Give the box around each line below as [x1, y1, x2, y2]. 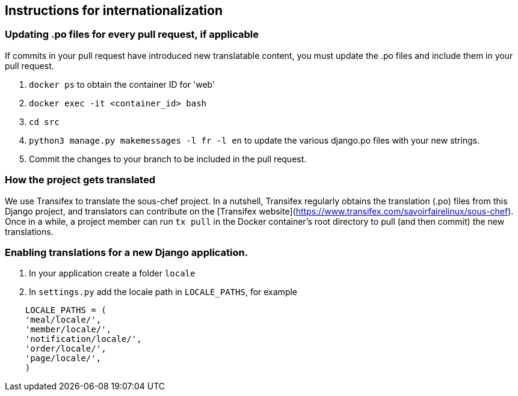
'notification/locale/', [25, 334, 142, 344]
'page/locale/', [25, 353, 102, 364]
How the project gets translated [5, 174, 156, 186]
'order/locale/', [25, 344, 106, 354]
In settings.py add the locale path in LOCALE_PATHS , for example [29, 287, 298, 297]
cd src [29, 117, 60, 127]
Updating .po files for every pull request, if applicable [5, 28, 259, 41]
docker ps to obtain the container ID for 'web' [29, 79, 215, 90]
